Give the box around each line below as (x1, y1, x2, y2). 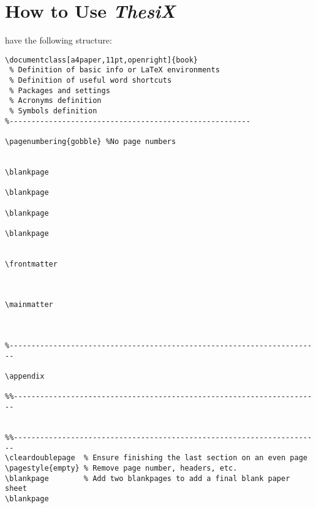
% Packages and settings (9, 86, 110, 95)
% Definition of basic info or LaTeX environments (9, 66, 220, 75)
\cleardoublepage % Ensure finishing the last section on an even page (5, 453, 307, 463)
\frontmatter (5, 259, 58, 268)
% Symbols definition (9, 107, 97, 115)
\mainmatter (5, 300, 53, 309)
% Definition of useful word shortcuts (9, 76, 172, 85)
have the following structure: (5, 34, 112, 47)
